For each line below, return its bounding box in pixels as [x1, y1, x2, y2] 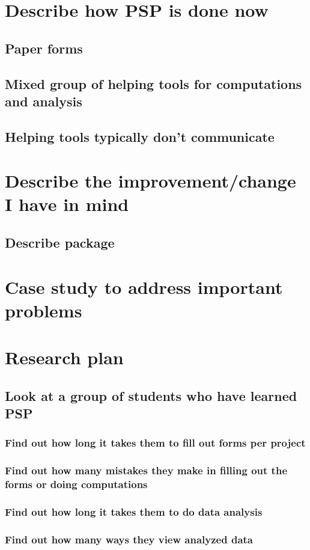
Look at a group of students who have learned [5, 386, 297, 405]
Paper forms [5, 38, 83, 57]
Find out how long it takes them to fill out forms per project [5, 435, 306, 450]
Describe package [5, 233, 115, 252]
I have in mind [5, 192, 129, 216]
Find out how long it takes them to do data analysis [5, 504, 263, 519]
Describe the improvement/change [5, 168, 296, 193]
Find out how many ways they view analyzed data [5, 531, 253, 546]
